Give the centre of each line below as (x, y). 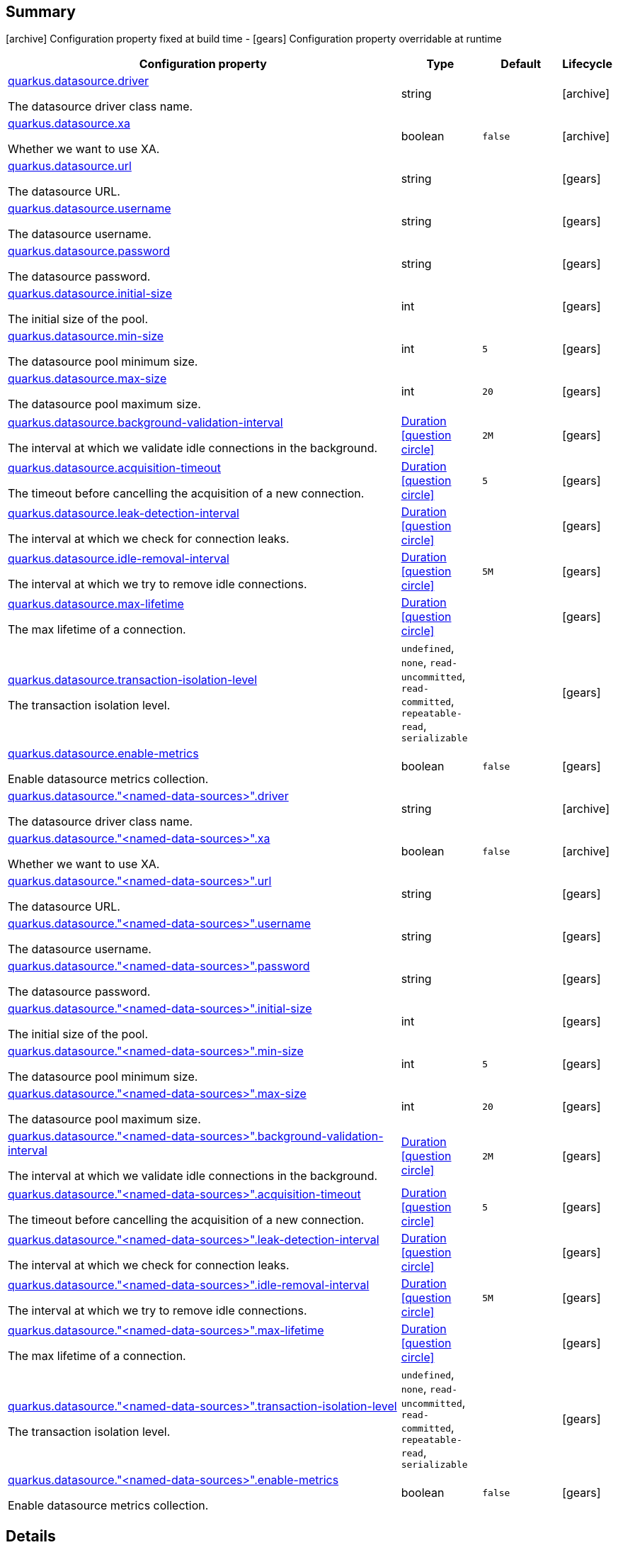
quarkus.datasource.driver (79, 81)
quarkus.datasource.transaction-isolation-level (133, 679)
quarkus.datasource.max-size (87, 379)
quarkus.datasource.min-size (86, 336)
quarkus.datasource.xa (69, 124)
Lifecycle (587, 64)
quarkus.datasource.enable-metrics (103, 754)
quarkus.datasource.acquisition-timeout (115, 468)
